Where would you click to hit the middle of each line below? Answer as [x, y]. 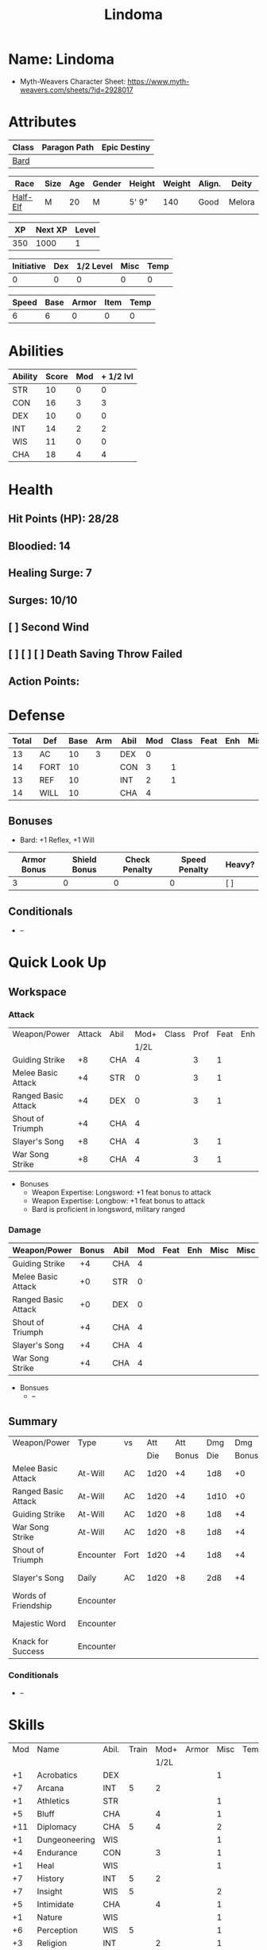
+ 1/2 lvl [117, 376]
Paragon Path [68, 147]
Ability [25, 376]
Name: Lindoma [62, 59]
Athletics [53, 1800]
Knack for [31, 1641]
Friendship [32, 1606]
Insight [50, 1891]
